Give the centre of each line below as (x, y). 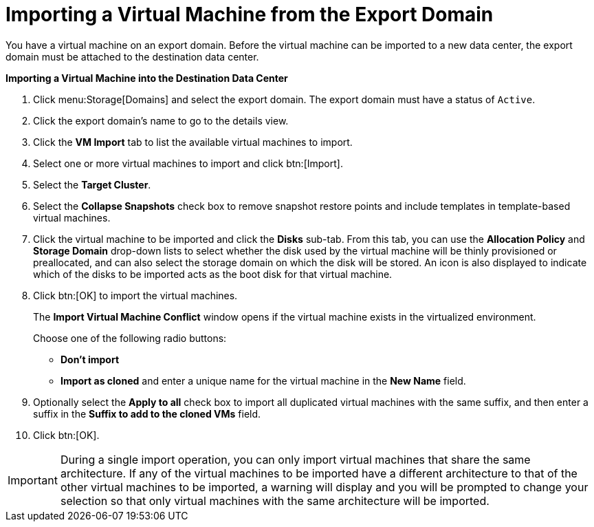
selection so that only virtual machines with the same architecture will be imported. (275, 501)
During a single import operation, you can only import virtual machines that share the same (295, 459)
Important (33, 480)
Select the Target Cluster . (92, 184)
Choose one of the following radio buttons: (130, 338)
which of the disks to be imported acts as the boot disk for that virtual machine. (213, 274)
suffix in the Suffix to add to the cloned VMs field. (147, 413)
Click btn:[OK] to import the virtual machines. (135, 295)
